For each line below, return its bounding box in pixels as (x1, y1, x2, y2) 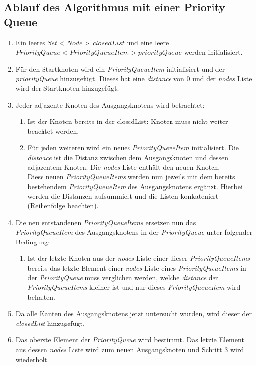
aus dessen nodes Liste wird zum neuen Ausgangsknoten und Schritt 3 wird (15, 344, 244, 355)
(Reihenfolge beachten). (27, 200, 99, 210)
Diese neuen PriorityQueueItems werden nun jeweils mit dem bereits (27, 171, 235, 182)
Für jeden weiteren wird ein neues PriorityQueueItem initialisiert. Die (27, 142, 239, 153)
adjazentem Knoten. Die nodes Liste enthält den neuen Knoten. (27, 162, 220, 172)
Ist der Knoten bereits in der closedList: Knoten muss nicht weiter (27, 116, 228, 126)
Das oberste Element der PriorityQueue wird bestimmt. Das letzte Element (15, 334, 244, 345)
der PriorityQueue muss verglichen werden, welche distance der (27, 272, 218, 283)
